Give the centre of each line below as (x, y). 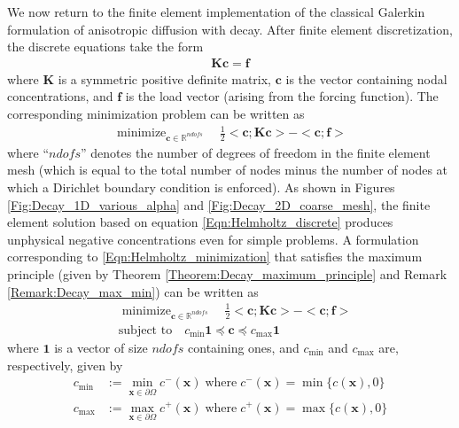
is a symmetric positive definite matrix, (165, 78)
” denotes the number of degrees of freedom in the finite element (256, 152)
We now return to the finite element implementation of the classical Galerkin (216, 12)
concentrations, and (60, 96)
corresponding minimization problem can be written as (156, 113)
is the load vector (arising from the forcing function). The (282, 96)
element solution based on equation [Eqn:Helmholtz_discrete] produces (200, 222)
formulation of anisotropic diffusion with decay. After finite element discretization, (230, 29)
